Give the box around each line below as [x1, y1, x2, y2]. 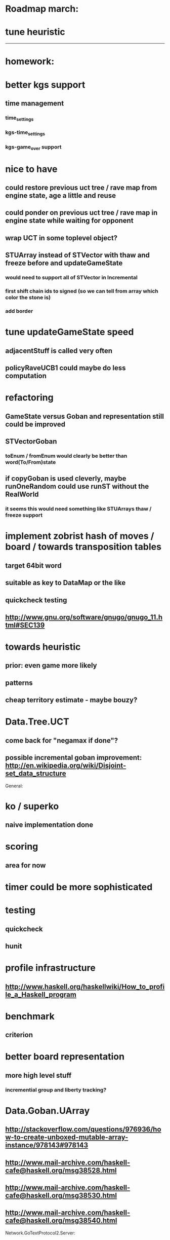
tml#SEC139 [5, 621, 45, 629]
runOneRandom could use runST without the [5, 482, 149, 491]
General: [5, 783, 23, 789]
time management [5, 99, 64, 107]
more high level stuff [5, 1071, 72, 1080]
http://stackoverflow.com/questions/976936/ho [5, 1125, 161, 1134]
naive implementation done [5, 821, 94, 829]
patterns [5, 678, 33, 687]
